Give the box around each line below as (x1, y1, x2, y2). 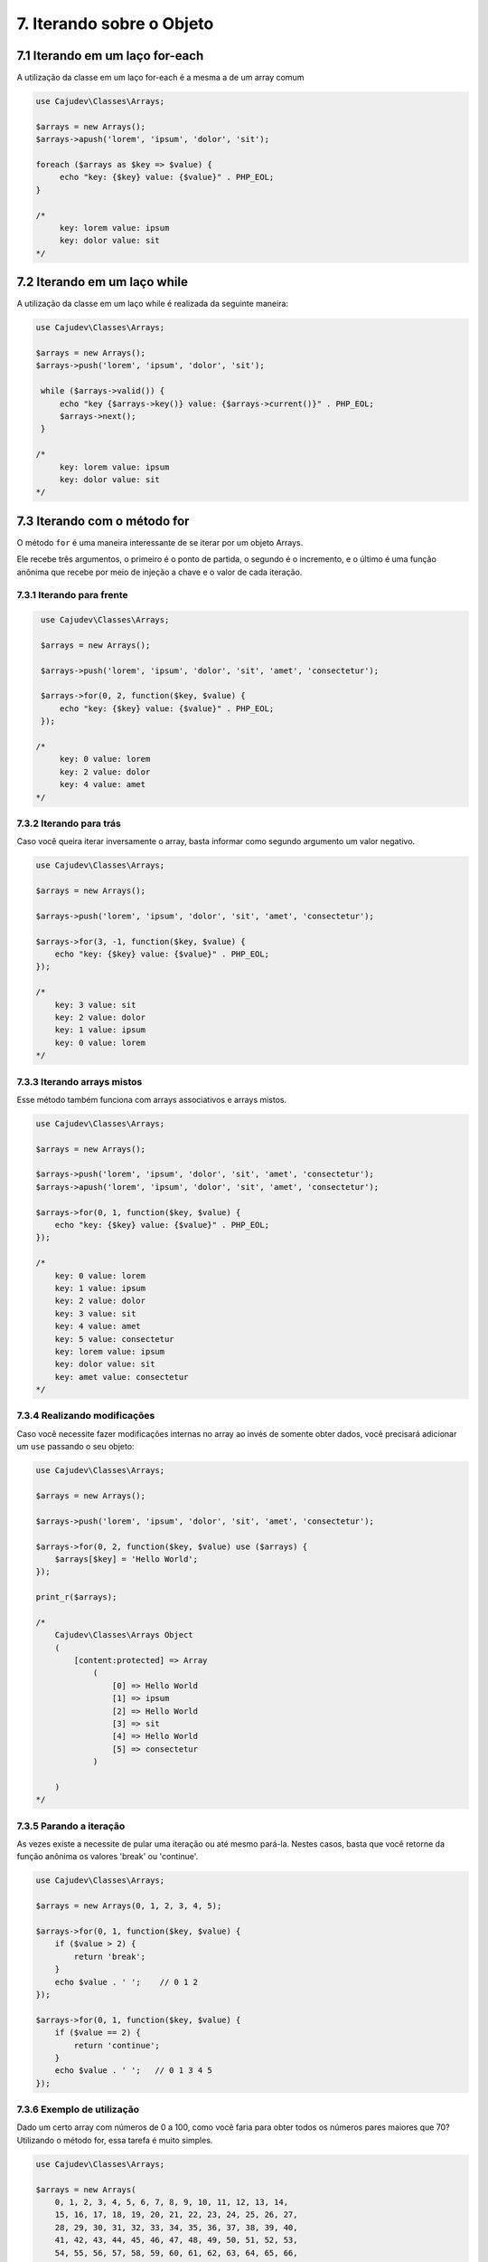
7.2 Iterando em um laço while (16, 274, 189, 290)
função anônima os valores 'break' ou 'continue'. (16, 1851, 199, 1862)
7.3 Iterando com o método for (16, 513, 190, 528)
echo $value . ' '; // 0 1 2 (54, 1977, 199, 1987)
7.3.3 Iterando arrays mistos (16, 1075, 143, 1088)
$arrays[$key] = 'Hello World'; (54, 1554, 199, 1564)
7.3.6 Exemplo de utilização (16, 2104, 140, 2116)
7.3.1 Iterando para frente (16, 589, 128, 602)
